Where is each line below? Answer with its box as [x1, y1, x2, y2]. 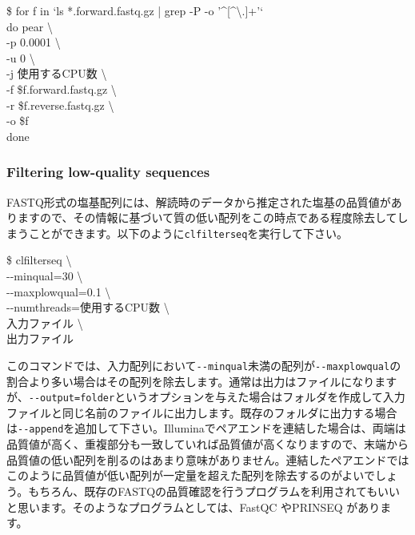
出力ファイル [6, 330, 74, 347]
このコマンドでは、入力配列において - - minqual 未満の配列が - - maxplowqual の [6, 356, 401, 373]
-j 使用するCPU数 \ [6, 65, 107, 82]
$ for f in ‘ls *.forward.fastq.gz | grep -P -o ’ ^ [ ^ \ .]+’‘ [6, 2, 264, 18]
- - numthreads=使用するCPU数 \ [6, 299, 170, 316]
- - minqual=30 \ [6, 267, 83, 284]
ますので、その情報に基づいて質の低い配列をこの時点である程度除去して [17, 209, 397, 226]
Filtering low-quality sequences [6, 162, 210, 182]
